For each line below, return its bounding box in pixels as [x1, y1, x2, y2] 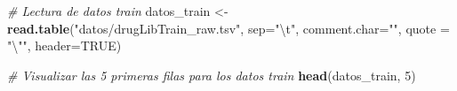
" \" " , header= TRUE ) [7, 36, 122, 55]
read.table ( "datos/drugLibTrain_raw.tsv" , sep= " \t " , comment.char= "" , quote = [7, 19, 450, 37]
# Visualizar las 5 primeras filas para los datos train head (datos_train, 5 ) [7, 65, 416, 84]
